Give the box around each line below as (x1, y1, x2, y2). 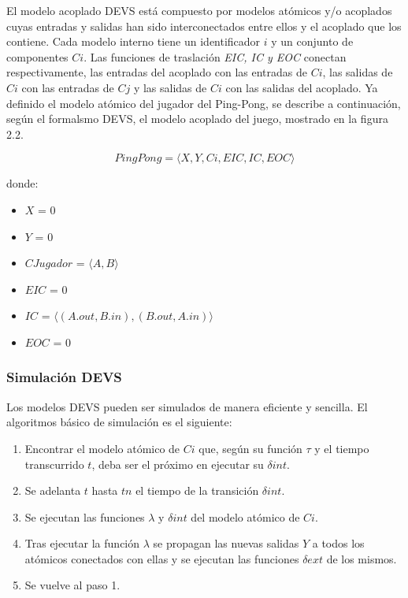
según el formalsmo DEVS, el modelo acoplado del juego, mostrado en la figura (6, 110, 388, 127)
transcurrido (24, 455, 84, 472)
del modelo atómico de (191, 508, 300, 525)
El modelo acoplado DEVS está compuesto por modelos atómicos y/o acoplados (6, 2, 392, 18)
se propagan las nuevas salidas (153, 535, 299, 552)
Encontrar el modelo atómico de (24, 440, 180, 456)
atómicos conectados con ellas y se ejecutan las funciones (24, 550, 299, 566)
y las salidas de (133, 79, 207, 95)
